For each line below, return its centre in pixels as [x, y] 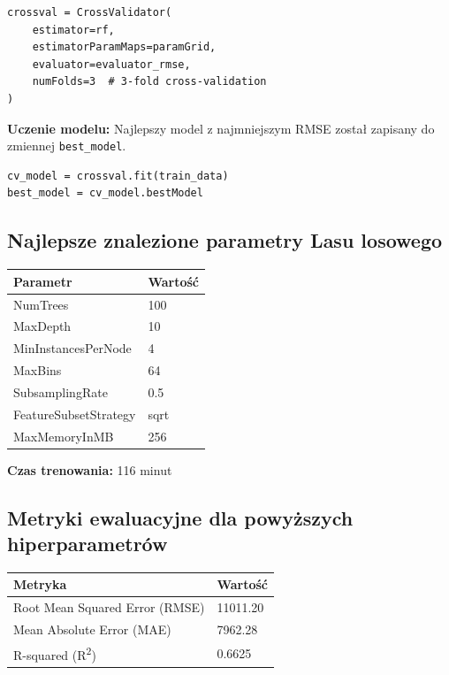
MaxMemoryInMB [64, 436]
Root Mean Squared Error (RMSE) [109, 607]
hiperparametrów [88, 544]
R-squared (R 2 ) [55, 653]
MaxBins [38, 370]
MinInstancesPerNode [72, 348]
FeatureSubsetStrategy [75, 414]
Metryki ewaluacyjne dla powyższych [180, 517]
